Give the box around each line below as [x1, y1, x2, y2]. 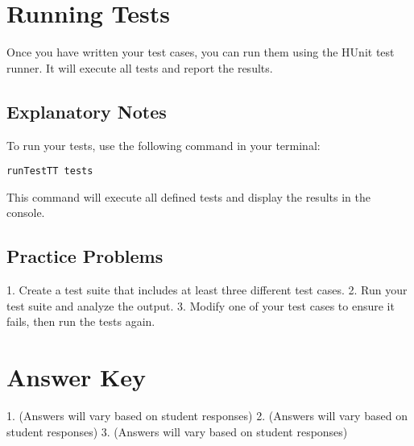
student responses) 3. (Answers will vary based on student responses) [6, 423, 348, 440]
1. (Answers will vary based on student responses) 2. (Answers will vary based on [6, 407, 408, 424]
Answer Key [6, 361, 147, 394]
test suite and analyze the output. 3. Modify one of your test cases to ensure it [6, 297, 395, 314]
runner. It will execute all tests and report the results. [6, 59, 273, 76]
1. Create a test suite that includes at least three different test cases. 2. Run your [6, 281, 408, 298]
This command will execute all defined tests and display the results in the [6, 188, 371, 205]
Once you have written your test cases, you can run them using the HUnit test [6, 44, 395, 60]
